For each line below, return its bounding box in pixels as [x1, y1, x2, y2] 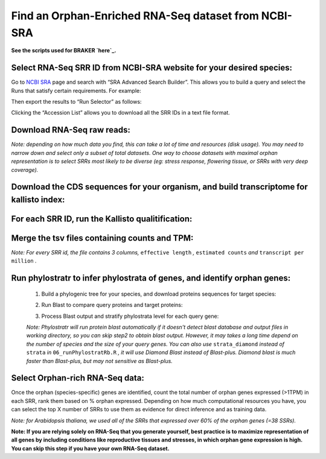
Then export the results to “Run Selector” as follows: [11, 98, 142, 106]
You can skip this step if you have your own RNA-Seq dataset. [11, 445, 170, 452]
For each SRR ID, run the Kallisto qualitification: [11, 214, 193, 224]
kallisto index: [11, 194, 65, 204]
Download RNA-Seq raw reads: [11, 125, 131, 135]
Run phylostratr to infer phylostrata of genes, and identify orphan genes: [11, 273, 291, 283]
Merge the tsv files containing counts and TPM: [11, 233, 194, 243]
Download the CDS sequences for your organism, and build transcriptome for [11, 182, 308, 192]
